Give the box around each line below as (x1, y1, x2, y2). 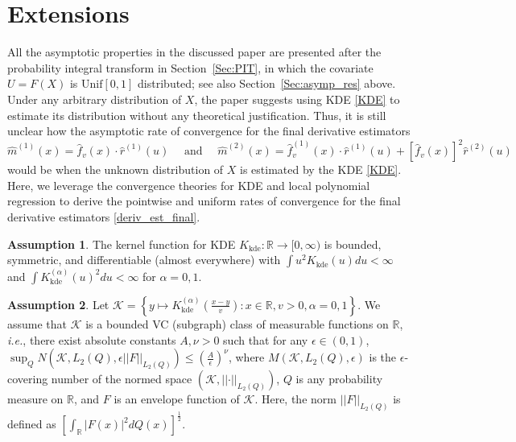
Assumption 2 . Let (7, 295, 109, 312)
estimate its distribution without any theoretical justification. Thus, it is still (7, 106, 386, 123)
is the (369, 349, 397, 366)
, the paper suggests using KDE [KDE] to (194, 90, 400, 107)
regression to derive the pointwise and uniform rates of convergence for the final (7, 192, 401, 209)
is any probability (295, 370, 383, 387)
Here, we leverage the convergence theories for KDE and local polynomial (7, 176, 370, 193)
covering (7, 370, 48, 387)
